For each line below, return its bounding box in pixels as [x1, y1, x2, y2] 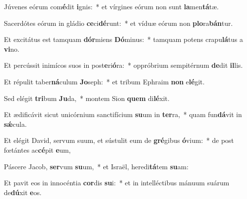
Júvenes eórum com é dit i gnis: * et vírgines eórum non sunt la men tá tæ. [4, 1, 219, 11]
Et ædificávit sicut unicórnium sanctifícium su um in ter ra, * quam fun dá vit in [4, 109, 242, 119]
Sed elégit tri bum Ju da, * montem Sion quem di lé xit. [4, 93, 170, 103]
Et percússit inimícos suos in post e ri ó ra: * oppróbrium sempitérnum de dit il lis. [4, 60, 243, 70]
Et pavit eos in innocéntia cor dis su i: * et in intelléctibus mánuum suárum [4, 178, 229, 188]
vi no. [4, 43, 19, 54]
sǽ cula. [4, 119, 27, 129]
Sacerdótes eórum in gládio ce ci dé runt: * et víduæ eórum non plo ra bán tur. [4, 18, 233, 28]
